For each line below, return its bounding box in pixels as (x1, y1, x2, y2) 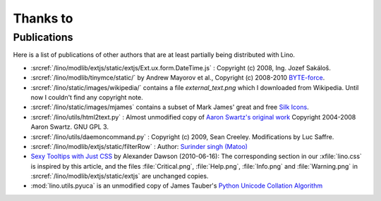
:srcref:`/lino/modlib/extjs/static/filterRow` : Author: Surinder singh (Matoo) (30, 142, 248, 150)
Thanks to (13, 11, 73, 26)
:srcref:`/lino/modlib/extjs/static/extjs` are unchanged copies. (30, 172, 209, 181)
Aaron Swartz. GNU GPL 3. (30, 123, 109, 131)
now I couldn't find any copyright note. (30, 93, 144, 101)
